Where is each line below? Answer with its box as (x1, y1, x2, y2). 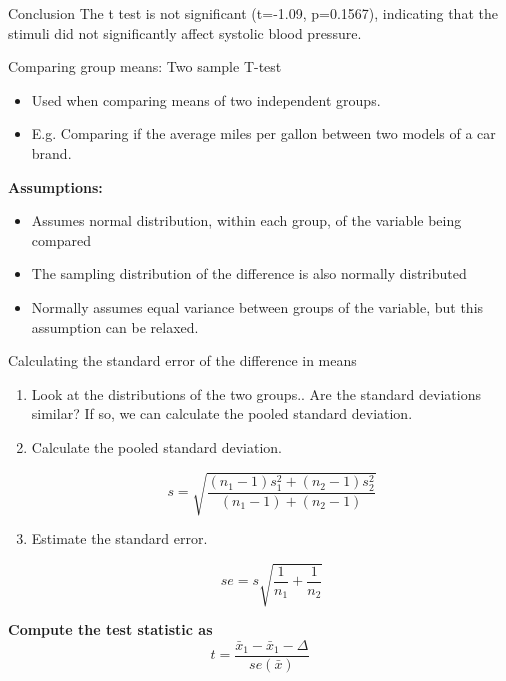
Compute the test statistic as (8, 619, 213, 640)
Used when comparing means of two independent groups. (31, 89, 381, 110)
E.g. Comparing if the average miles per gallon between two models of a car (31, 123, 496, 144)
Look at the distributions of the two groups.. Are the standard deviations (31, 383, 481, 404)
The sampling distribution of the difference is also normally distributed (31, 263, 467, 284)
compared (31, 229, 91, 250)
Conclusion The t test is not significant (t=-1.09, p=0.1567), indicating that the (8, 3, 498, 23)
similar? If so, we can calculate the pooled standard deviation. (31, 403, 413, 424)
